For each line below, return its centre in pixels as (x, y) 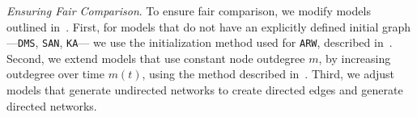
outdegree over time (56, 74)
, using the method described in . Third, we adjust (268, 74)
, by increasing (355, 58)
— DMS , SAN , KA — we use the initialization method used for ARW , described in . (200, 42)
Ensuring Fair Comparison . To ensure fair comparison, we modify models (189, 10)
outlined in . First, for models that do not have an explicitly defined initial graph (209, 26)
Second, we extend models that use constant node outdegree (156, 58)
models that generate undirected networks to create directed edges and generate (205, 90)
